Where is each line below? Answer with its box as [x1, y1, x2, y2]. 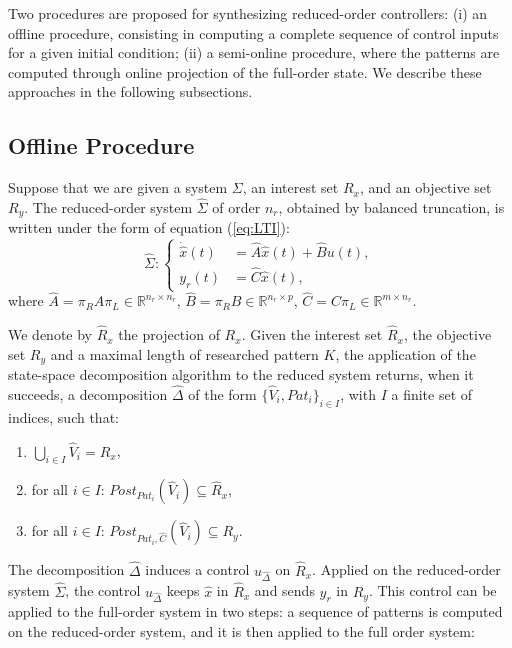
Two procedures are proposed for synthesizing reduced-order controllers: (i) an [8, 3, 488, 23]
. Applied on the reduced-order [312, 559, 501, 580]
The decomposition [8, 559, 125, 580]
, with [340, 383, 376, 404]
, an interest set [242, 177, 339, 198]
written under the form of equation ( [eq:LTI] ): [8, 217, 290, 238]
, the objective [403, 324, 492, 345]
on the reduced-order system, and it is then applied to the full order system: [8, 620, 475, 641]
